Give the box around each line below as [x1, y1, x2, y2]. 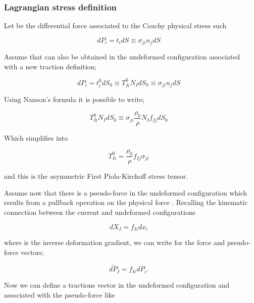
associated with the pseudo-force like [4, 289, 115, 300]
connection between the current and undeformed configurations [4, 207, 196, 217]
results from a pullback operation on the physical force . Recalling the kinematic [4, 197, 248, 207]
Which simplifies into [4, 132, 68, 143]
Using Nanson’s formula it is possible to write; [4, 94, 145, 104]
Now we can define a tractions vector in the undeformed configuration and [4, 279, 230, 290]
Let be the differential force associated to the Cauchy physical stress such [4, 20, 227, 31]
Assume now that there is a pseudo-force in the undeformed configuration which [4, 187, 247, 198]
